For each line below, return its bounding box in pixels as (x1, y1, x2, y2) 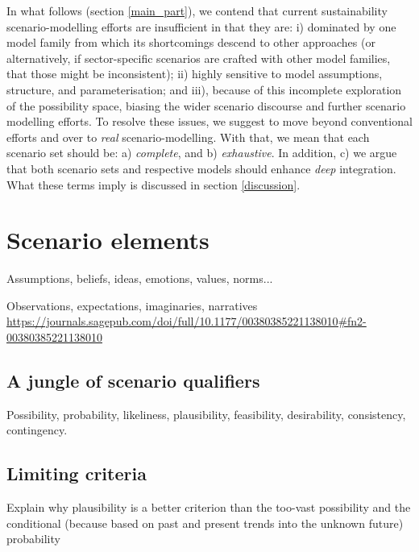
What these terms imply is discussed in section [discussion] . (6, 176, 301, 193)
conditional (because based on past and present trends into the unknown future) (6, 514, 404, 531)
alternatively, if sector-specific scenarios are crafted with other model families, (6, 49, 391, 66)
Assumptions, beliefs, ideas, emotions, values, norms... (6, 270, 273, 287)
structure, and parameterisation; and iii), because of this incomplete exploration (6, 81, 402, 98)
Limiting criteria (6, 461, 147, 486)
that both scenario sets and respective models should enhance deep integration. (6, 160, 396, 176)
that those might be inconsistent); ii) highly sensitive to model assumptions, (6, 65, 383, 82)
